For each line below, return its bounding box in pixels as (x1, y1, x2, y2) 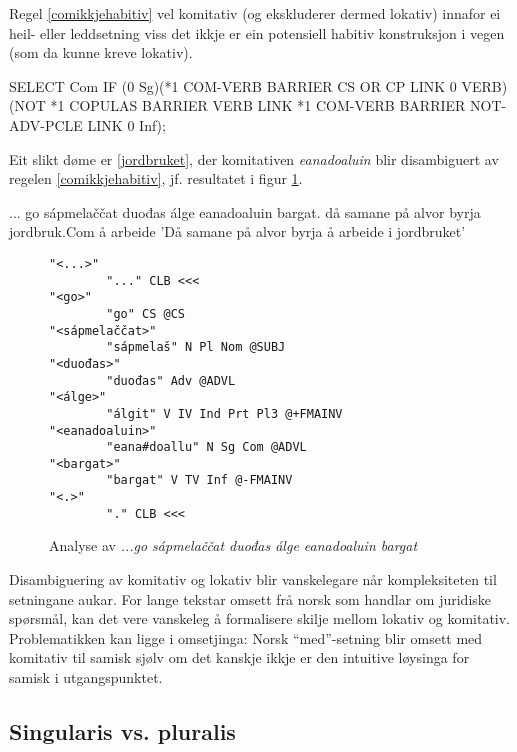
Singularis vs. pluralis (9, 715, 236, 746)
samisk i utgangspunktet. (9, 667, 163, 687)
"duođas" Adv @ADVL (106, 373, 236, 388)
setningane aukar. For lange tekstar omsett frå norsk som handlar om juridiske (9, 588, 492, 609)
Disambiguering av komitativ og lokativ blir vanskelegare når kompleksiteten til (9, 569, 497, 590)
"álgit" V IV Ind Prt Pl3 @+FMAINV (106, 406, 343, 421)
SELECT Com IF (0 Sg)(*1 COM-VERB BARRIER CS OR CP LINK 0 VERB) (9, 75, 508, 96)
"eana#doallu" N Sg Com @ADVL (106, 440, 307, 455)
